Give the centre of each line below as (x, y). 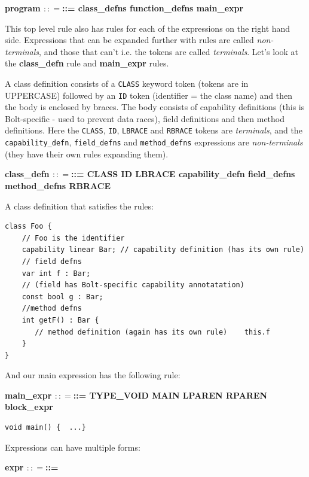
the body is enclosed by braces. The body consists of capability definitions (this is (155, 107)
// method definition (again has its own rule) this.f (152, 332)
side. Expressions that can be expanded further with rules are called (129, 40)
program (23, 8)
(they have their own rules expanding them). (87, 154)
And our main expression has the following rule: (93, 375)
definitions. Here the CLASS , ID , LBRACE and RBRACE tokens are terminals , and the (154, 130)
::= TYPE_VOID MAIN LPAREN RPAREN (170, 395)
